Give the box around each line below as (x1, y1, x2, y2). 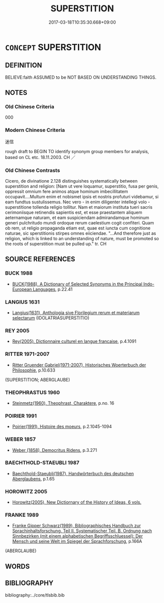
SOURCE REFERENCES (5, 255, 75, 263)
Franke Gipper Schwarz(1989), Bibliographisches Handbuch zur (12, 523, 141, 529)
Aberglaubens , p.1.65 (12, 476, 55, 481)
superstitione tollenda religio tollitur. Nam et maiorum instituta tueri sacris (5, 204, 153, 210)
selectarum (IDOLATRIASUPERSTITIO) (12, 315, 90, 321)
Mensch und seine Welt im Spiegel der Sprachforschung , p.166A (12, 539, 142, 544)
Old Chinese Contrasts (5, 167, 60, 174)
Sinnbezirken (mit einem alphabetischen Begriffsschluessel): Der (12, 533, 143, 539)
